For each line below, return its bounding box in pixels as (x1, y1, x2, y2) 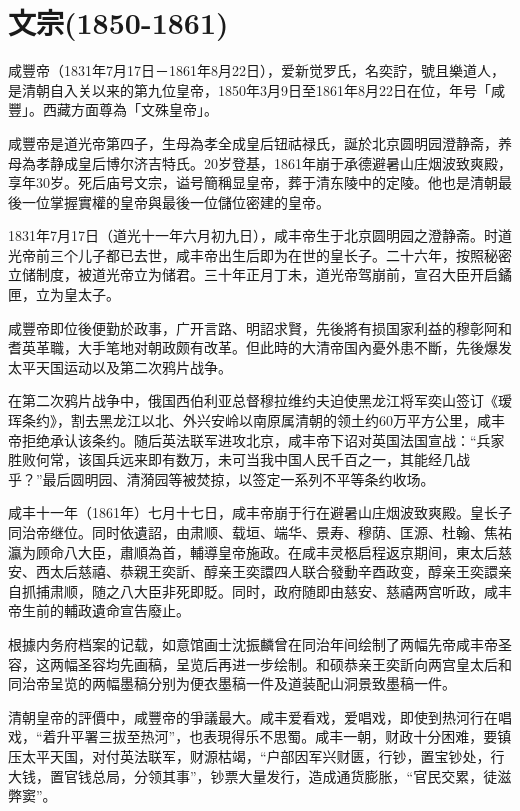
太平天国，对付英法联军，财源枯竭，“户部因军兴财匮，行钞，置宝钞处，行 (21, 745, 505, 766)
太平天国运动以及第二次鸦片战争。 (8, 356, 232, 377)
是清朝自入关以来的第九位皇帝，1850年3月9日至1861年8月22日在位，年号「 (8, 79, 491, 100)
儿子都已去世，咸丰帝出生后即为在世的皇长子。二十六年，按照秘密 (77, 244, 512, 265)
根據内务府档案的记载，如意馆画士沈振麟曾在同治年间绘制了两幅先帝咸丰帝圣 (8, 633, 512, 654)
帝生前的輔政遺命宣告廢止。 (8, 600, 190, 621)
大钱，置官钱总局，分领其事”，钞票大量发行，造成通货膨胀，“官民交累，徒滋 (8, 765, 512, 786)
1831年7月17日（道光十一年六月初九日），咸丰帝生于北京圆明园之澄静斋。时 (8, 225, 498, 246)
